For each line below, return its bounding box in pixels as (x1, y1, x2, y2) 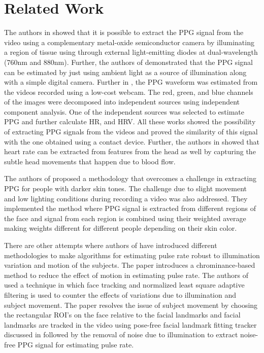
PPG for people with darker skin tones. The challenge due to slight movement (4, 183, 247, 194)
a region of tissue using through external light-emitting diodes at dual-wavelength (4, 47, 258, 57)
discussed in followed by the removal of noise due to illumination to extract (4, 329, 238, 340)
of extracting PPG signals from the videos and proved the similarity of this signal (4, 126, 258, 137)
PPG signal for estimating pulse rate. (17, 339, 134, 349)
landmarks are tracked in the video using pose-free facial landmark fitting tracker (4, 319, 257, 330)
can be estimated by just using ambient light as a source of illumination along (4, 66, 247, 77)
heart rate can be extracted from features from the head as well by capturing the (4, 146, 256, 157)
